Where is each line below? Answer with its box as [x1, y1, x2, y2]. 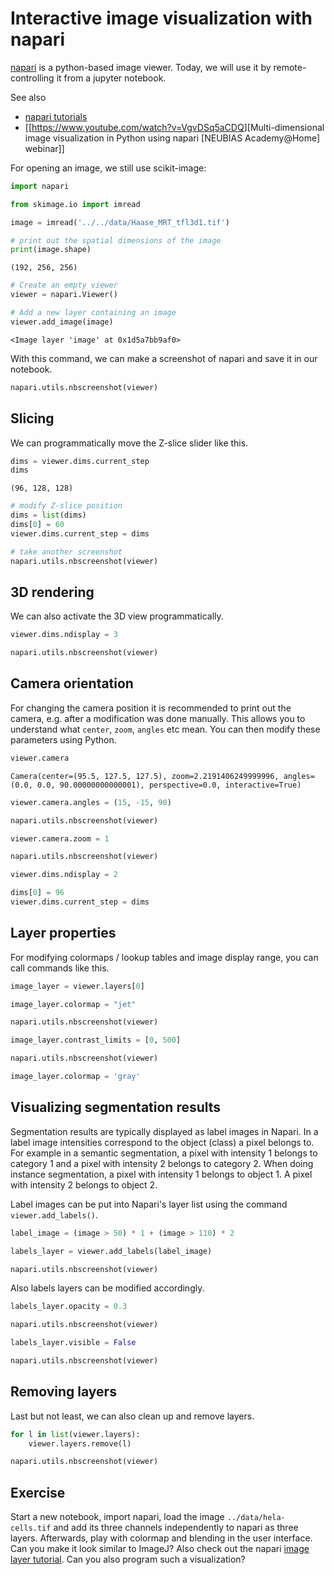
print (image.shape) [10, 245, 92, 255]
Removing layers [10, 1383, 117, 1401]
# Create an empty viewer [10, 280, 118, 291]
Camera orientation [10, 675, 134, 692]
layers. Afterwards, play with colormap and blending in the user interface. [10, 1532, 313, 1544]
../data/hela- [226, 1513, 286, 1523]
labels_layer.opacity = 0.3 [10, 1302, 128, 1312]
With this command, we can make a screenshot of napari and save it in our [10, 352, 318, 364]
